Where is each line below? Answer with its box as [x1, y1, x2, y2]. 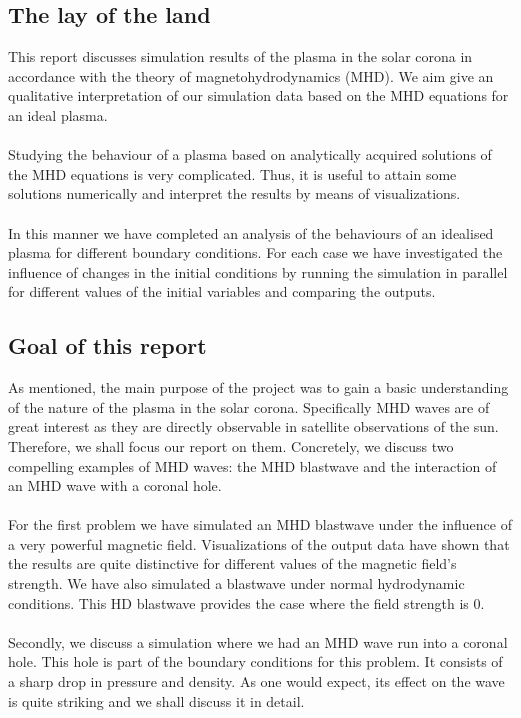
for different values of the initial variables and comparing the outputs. [8, 281, 436, 302]
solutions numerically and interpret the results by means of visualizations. [8, 183, 461, 204]
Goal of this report [8, 330, 207, 361]
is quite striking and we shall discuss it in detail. [8, 690, 305, 711]
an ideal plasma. [8, 104, 108, 125]
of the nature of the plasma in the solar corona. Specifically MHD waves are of [8, 396, 490, 417]
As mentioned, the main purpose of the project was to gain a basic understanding [8, 377, 509, 398]
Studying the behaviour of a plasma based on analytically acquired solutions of [8, 144, 492, 165]
